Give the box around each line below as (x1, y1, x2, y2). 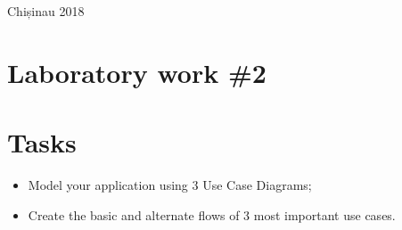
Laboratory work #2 (7, 53, 267, 90)
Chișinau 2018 (7, 2, 85, 20)
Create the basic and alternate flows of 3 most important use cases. (28, 205, 396, 224)
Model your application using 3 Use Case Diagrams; (28, 176, 312, 194)
